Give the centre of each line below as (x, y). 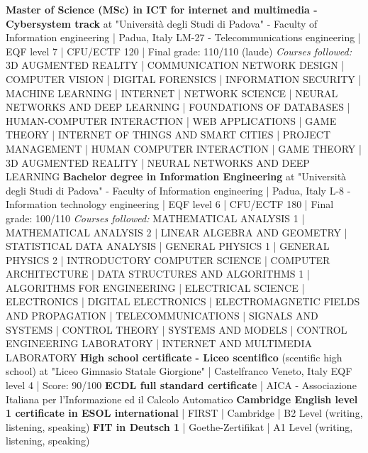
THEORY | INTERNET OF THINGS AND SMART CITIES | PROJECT (168, 135)
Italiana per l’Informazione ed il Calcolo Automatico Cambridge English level (182, 399)
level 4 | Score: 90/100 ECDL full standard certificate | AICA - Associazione (181, 385)
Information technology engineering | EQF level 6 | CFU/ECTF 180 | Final (170, 204)
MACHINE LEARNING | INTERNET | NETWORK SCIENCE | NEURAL (172, 93)
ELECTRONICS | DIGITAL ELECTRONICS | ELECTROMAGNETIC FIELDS (183, 301)
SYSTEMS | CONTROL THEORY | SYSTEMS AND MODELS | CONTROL (177, 329)
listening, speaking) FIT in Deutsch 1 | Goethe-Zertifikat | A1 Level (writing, (179, 426)
